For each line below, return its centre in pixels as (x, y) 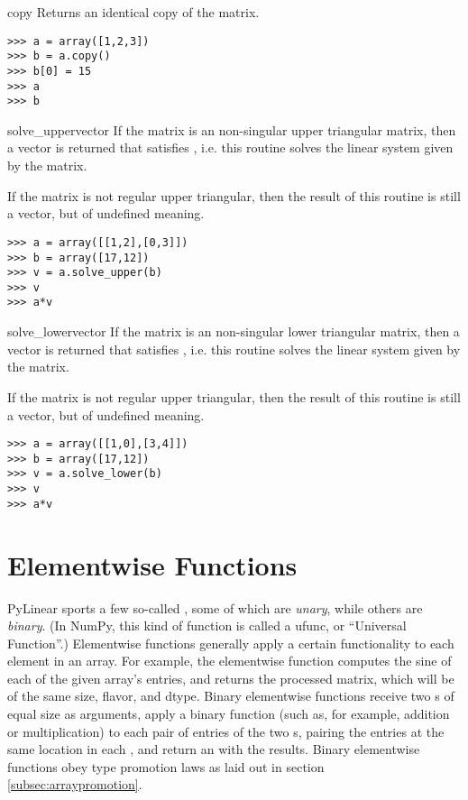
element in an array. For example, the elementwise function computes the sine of (229, 661)
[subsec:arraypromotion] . (75, 784)
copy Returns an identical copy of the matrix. (133, 12)
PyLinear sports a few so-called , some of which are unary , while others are (215, 607)
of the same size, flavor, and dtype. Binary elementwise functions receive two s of (231, 696)
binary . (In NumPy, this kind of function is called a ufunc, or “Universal (207, 625)
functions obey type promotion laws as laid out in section (166, 766)
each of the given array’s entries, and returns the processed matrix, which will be (231, 678)
